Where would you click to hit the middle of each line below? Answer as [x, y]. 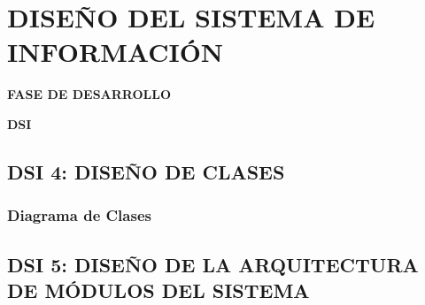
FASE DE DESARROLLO [89, 94]
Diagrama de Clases [79, 215]
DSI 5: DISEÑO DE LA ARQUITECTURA [213, 264]
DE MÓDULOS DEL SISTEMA [158, 290]
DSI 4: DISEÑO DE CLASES [146, 171]
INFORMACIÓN [116, 52]
